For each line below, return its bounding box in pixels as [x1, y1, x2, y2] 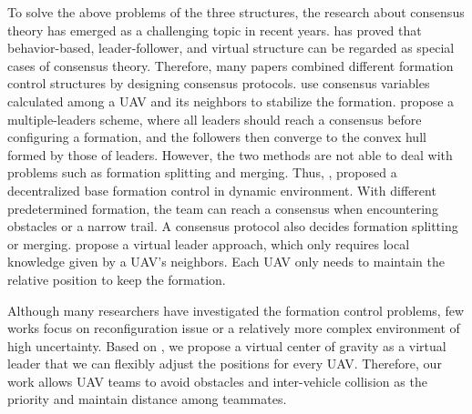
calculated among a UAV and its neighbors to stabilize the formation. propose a [7, 91, 455, 110]
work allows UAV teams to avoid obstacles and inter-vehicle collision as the [7, 371, 427, 390]
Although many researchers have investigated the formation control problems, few [7, 300, 465, 319]
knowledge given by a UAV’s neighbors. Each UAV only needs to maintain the [7, 252, 445, 271]
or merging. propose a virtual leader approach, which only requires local [7, 234, 410, 253]
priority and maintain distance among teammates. [7, 389, 287, 409]
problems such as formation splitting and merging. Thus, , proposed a [7, 163, 397, 182]
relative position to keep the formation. [7, 269, 226, 288]
